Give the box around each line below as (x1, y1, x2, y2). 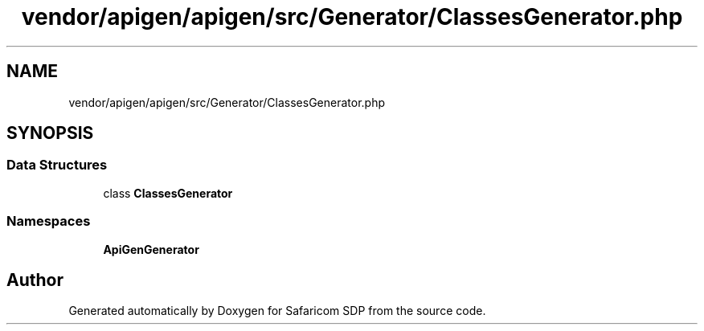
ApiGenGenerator (103, 242, 199, 256)
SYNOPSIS (6, 123, 94, 144)
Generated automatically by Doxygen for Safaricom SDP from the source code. (68, 304, 486, 318)
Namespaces (6, 213, 91, 230)
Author (6, 269, 63, 290)
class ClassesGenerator (103, 186, 233, 200)
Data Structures (6, 157, 108, 174)
